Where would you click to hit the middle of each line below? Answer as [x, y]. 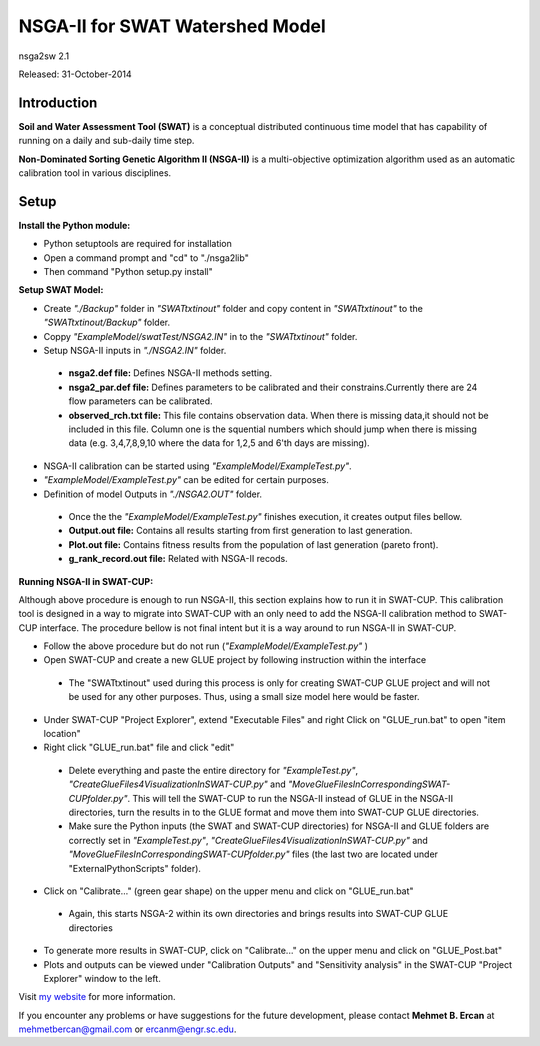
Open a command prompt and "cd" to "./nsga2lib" [146, 257]
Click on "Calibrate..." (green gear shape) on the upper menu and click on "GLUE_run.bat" [228, 891]
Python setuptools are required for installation [137, 244]
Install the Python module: [74, 225]
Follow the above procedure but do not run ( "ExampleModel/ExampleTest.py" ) [206, 646]
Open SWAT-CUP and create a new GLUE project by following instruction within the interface [235, 660]
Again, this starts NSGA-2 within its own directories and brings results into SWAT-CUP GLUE [258, 914]
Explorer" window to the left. [102, 978]
